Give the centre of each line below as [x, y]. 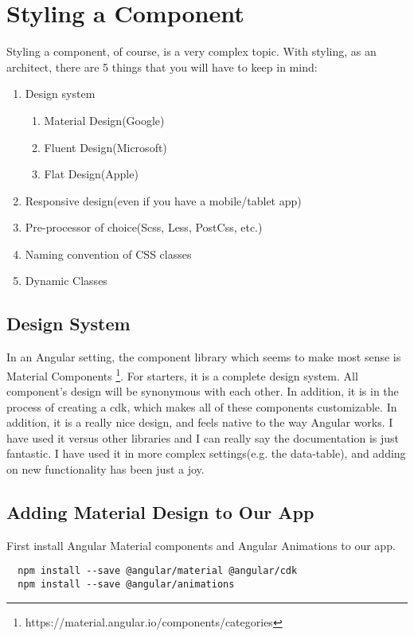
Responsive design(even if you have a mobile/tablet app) [163, 200]
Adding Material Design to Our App [160, 512]
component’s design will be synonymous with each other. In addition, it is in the [203, 391]
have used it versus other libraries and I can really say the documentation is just [203, 437]
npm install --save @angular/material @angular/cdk [158, 571]
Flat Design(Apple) [91, 174]
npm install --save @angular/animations [126, 585]
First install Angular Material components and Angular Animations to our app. [201, 545]
